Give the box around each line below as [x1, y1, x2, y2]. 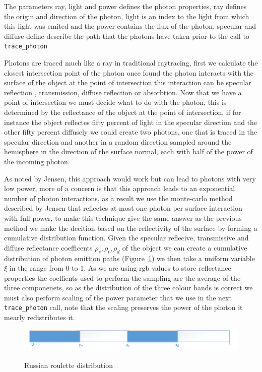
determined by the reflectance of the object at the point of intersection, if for [4, 107, 241, 117]
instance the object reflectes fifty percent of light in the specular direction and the [4, 116, 257, 127]
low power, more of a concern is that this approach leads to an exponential [4, 183, 235, 194]
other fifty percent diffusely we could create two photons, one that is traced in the [4, 127, 257, 137]
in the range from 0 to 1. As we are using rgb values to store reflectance [9, 263, 231, 273]
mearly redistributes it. [4, 312, 75, 323]
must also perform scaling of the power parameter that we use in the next [4, 292, 232, 302]
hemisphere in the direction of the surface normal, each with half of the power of [4, 146, 253, 157]
